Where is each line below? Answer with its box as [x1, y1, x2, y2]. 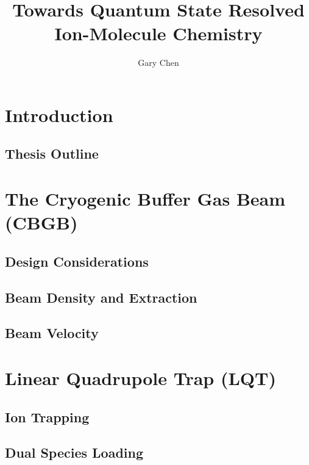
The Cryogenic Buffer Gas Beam [5, 186, 286, 211]
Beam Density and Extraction [5, 287, 197, 306]
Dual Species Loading [5, 443, 144, 462]
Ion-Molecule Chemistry [54, 21, 263, 46]
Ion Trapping [5, 407, 90, 426]
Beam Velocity [5, 323, 99, 342]
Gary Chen [138, 56, 179, 69]
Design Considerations [5, 251, 149, 270]
